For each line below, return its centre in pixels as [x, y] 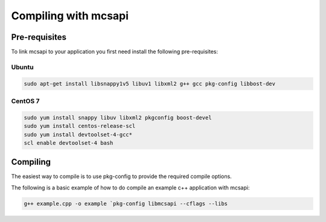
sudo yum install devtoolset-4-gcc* [78, 135]
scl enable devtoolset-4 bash [69, 143]
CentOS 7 [25, 101]
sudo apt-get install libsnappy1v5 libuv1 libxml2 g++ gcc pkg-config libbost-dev [150, 84]
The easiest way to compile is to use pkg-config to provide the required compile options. [121, 176]
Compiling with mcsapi [70, 16]
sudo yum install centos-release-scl [80, 126]
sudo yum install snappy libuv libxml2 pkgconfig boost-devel [118, 117]
